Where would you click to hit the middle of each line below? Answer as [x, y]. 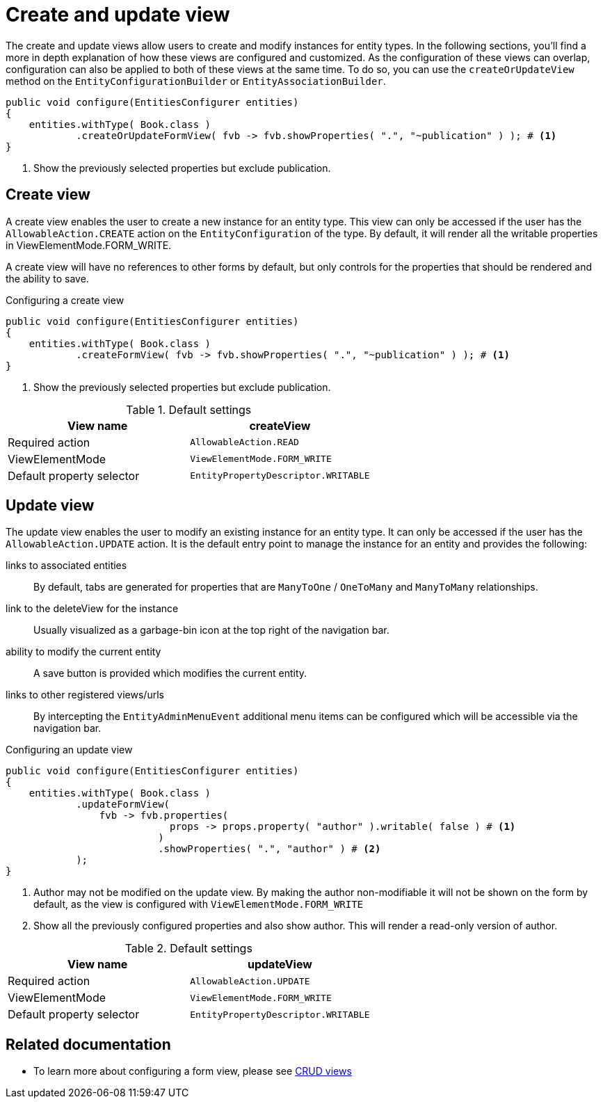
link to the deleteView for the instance [92, 609]
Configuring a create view [65, 300]
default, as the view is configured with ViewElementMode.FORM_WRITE [199, 904]
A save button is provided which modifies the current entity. [170, 673]
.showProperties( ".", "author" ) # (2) [270, 849]
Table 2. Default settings [188, 949]
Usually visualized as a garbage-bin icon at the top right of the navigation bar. [211, 630]
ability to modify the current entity [83, 652]
